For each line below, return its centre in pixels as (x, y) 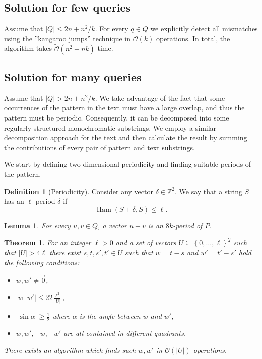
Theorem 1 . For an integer (48, 242)
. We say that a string (208, 191)
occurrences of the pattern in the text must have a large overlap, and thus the (124, 108)
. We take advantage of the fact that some (160, 98)
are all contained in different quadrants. (125, 333)
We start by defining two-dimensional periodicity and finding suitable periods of (128, 164)
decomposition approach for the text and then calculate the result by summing (126, 137)
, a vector (112, 225)
